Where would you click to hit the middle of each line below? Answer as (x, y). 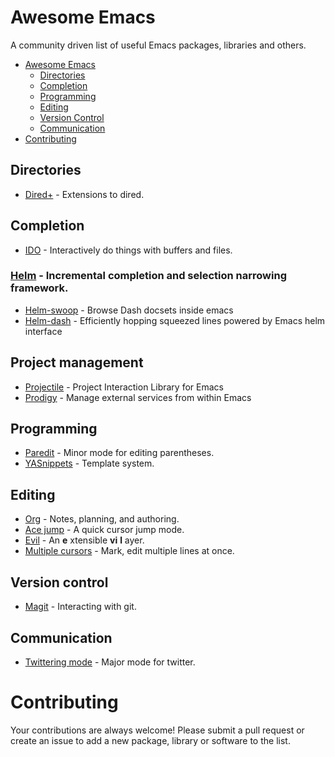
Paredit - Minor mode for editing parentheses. (119, 453)
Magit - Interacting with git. (80, 607)
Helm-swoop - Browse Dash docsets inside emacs (129, 310)
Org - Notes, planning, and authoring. (102, 519)
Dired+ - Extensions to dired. (84, 194)
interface (43, 331)
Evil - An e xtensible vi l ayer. (84, 540)
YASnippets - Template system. (89, 463)
